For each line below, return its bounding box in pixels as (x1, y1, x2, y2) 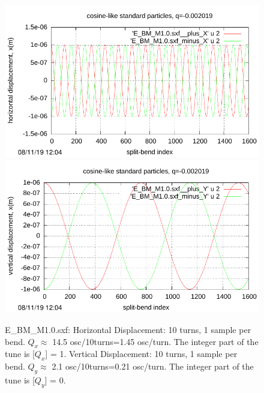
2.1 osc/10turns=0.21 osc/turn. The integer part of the (52, 360, 254, 373)
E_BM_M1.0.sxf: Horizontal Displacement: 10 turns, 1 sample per (5, 323, 251, 335)
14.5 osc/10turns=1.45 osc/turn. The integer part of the (52, 335, 259, 347)
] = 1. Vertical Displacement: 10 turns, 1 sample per (45, 347, 238, 360)
